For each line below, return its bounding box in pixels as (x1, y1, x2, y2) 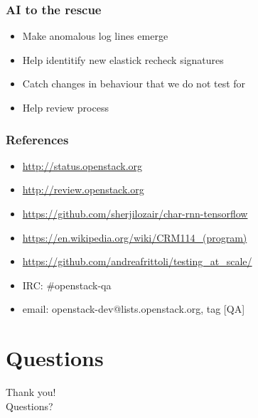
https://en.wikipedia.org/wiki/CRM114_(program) (22, 230, 247, 245)
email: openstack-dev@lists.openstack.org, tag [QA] (22, 301, 245, 316)
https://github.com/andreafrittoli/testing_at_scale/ (22, 254, 252, 269)
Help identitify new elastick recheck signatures (22, 52, 224, 67)
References (6, 130, 69, 148)
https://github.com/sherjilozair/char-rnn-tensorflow (22, 206, 248, 220)
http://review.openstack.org (22, 182, 144, 197)
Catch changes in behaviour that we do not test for (22, 76, 246, 91)
